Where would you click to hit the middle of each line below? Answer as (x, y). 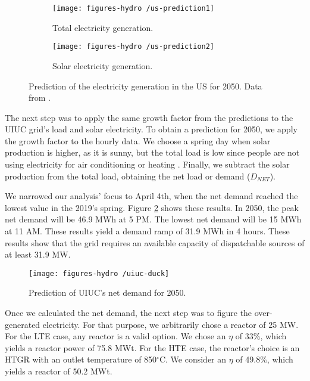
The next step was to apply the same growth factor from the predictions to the (149, 117)
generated (23, 324)
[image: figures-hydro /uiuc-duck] (99, 273)
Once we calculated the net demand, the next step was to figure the (129, 313)
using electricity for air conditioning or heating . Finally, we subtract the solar (147, 164)
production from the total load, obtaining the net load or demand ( (128, 176)
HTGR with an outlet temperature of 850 (81, 359)
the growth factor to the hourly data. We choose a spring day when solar (138, 140)
